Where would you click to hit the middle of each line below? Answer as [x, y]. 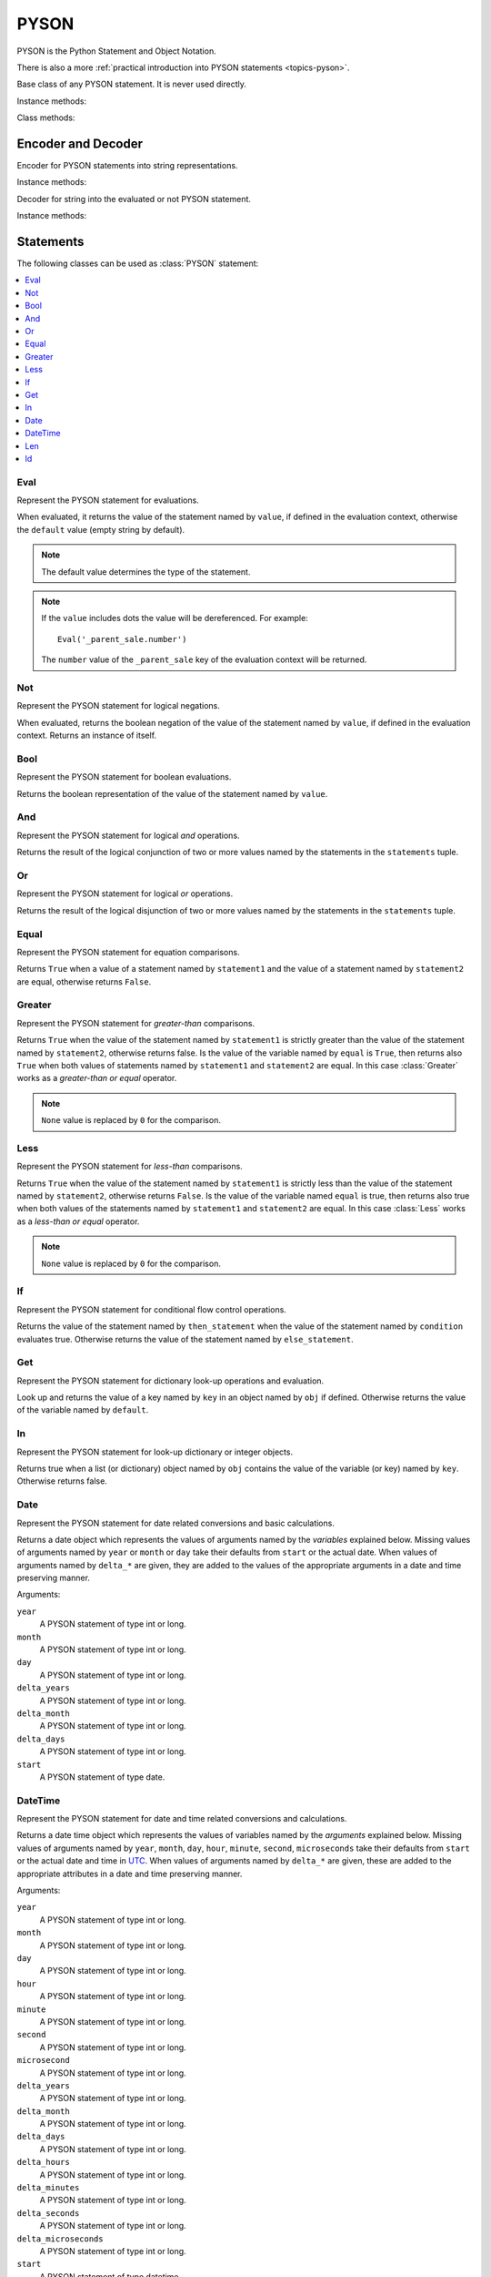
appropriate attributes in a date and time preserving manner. [130, 1874]
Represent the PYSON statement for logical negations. [118, 706]
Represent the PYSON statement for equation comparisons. [128, 952]
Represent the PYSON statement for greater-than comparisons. [135, 1023]
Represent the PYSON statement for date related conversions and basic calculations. [176, 1523]
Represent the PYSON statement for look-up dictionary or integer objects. [155, 1452]
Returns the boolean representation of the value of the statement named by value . [172, 793]
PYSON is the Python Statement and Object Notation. [117, 51]
